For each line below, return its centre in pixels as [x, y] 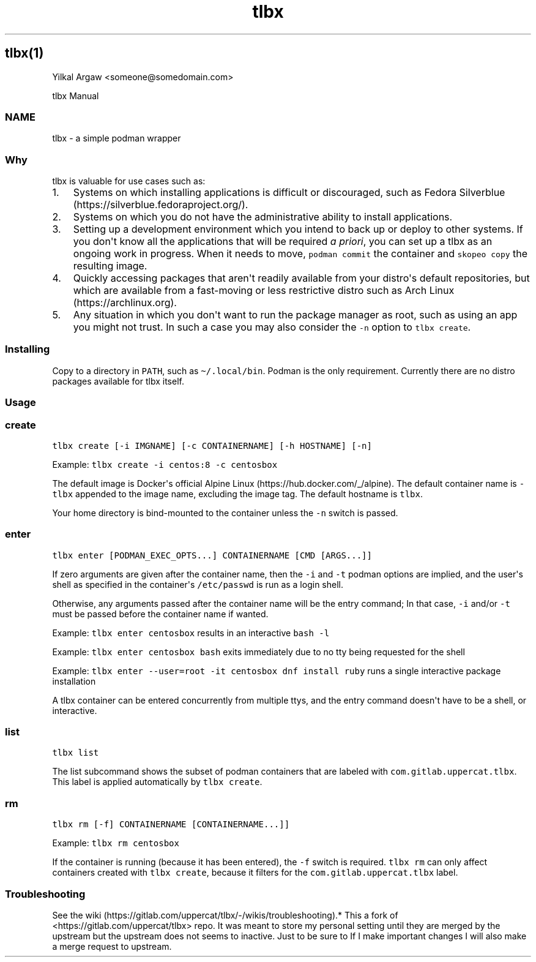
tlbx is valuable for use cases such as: [129, 181]
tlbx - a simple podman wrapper [117, 138]
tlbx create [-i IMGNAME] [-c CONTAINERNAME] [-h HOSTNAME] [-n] [212, 445]
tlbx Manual [76, 96]
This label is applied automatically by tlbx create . [157, 782]
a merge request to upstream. [112, 946]
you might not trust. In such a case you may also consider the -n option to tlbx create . [272, 327]
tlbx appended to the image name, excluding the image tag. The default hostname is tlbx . [238, 494]
